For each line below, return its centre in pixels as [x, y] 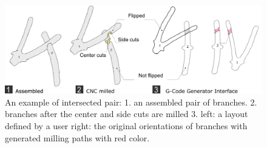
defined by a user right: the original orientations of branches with [126, 125]
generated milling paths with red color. [77, 137]
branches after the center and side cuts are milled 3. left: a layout [127, 114]
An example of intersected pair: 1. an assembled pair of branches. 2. [131, 102]
